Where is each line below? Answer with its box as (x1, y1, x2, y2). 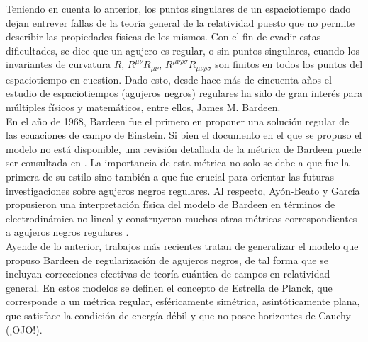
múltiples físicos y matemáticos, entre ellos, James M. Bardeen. (6, 100, 281, 115)
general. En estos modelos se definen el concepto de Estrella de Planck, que (6, 280, 333, 295)
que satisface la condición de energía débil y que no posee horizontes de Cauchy (6, 307, 351, 322)
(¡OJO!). (6, 321, 43, 336)
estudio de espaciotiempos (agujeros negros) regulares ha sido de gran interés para (6, 86, 362, 101)
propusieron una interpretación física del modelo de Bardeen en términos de (6, 197, 335, 212)
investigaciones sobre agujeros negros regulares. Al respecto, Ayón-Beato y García (6, 183, 360, 198)
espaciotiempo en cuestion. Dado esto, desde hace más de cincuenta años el (6, 72, 332, 86)
